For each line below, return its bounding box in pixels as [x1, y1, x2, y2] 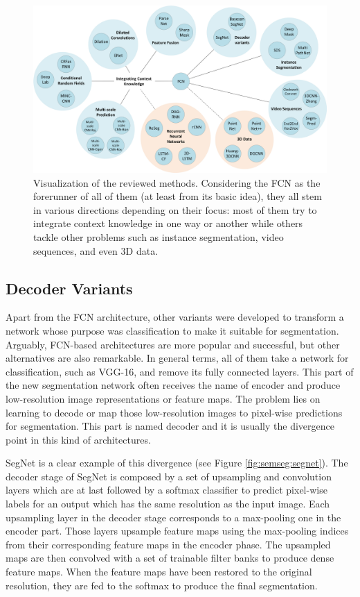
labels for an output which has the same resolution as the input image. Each [6, 496, 330, 511]
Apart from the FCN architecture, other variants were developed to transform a [6, 310, 344, 324]
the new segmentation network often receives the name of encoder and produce [6, 378, 341, 392]
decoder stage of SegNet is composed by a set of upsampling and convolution [6, 469, 332, 483]
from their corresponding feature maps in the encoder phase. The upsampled [6, 537, 331, 551]
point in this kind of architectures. [6, 432, 151, 446]
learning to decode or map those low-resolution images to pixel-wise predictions [6, 405, 343, 419]
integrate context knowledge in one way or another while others [33, 216, 303, 230]
